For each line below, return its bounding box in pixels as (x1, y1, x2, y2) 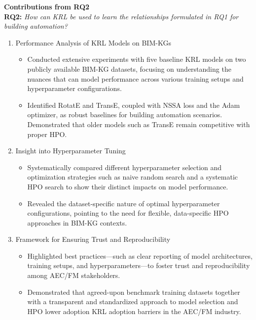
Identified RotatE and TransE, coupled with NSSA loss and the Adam (27, 99, 240, 110)
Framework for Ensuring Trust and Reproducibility (15, 234, 171, 244)
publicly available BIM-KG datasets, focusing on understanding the (27, 63, 231, 74)
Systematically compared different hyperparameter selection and (27, 162, 222, 172)
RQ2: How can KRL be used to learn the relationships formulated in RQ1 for (4, 11, 239, 21)
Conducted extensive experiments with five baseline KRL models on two (27, 54, 246, 64)
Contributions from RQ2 (4, 1, 90, 11)
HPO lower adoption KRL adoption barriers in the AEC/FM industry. (27, 306, 241, 316)
